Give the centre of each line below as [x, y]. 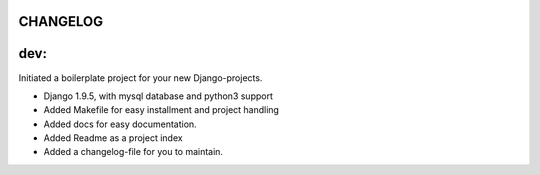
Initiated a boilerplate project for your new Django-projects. [140, 77]
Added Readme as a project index [113, 138]
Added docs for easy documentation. [120, 124]
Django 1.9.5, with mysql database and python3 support [158, 96]
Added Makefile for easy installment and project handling [161, 110]
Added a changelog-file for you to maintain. [133, 152]
